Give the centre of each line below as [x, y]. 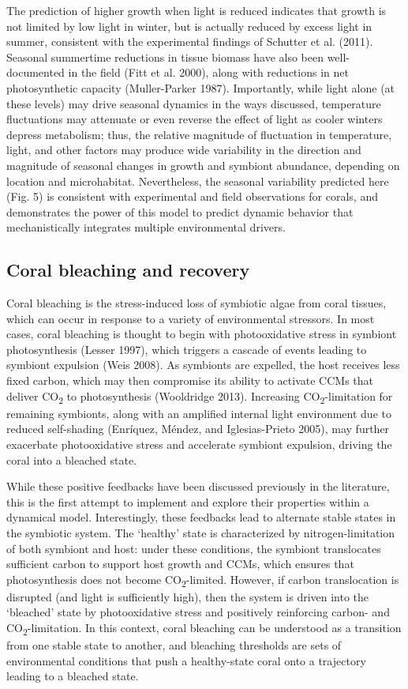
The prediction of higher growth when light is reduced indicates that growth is [197, 10]
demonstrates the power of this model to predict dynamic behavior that [180, 211]
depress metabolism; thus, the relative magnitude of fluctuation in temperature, [199, 134]
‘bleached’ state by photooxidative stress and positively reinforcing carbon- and [198, 612]
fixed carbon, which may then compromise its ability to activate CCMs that [190, 380]
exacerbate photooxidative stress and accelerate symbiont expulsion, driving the [199, 444]
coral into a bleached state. [71, 459]
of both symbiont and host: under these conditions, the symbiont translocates [194, 548]
